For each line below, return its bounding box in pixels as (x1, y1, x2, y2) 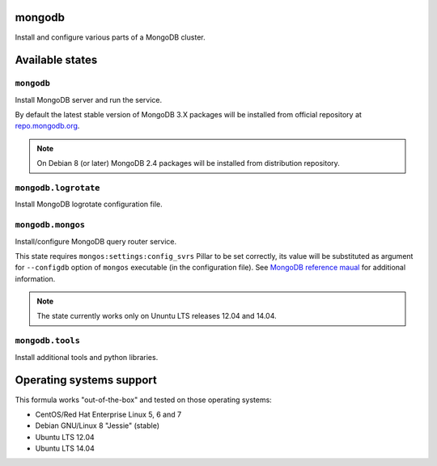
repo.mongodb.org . (15, 121, 80, 131)
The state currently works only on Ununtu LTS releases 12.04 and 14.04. (36, 311, 277, 321)
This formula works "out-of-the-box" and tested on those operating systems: (15, 395, 273, 405)
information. (15, 273, 56, 283)
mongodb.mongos (15, 219, 85, 231)
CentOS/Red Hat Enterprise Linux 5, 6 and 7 (35, 409, 182, 419)
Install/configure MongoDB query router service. (15, 236, 177, 246)
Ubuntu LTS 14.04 (35, 443, 95, 453)
